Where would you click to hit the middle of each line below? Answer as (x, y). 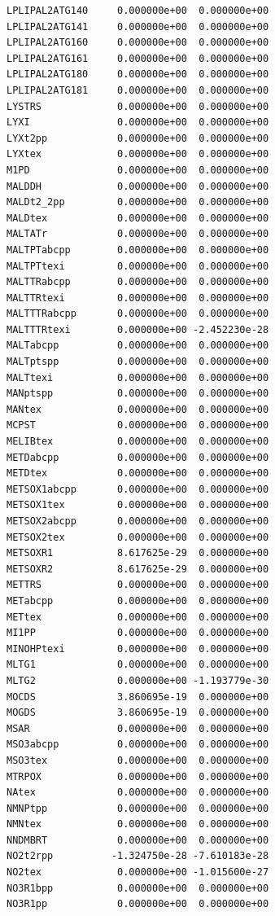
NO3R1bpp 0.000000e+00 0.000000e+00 (138, 888)
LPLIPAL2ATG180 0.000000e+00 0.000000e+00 (138, 75)
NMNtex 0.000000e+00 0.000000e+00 (138, 824)
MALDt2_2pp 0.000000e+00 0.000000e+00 (138, 202)
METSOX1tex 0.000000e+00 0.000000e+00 (138, 505)
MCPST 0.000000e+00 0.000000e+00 (138, 425)
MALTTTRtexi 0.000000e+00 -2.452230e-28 (138, 329)
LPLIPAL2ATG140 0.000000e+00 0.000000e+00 (138, 11)
